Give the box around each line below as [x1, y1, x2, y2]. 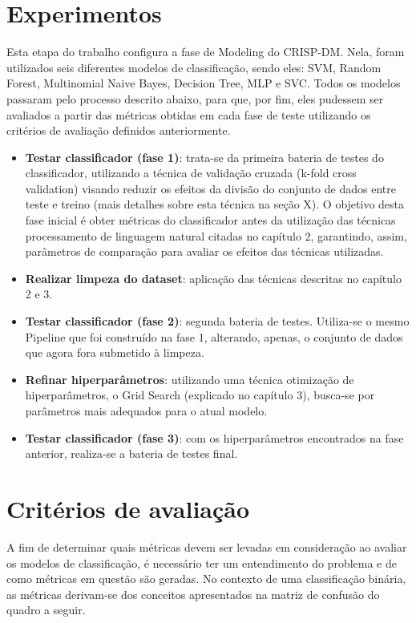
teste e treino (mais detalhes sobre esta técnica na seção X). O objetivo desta [25, 196, 405, 212]
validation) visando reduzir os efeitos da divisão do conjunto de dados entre [25, 180, 396, 196]
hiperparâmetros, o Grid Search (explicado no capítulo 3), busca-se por [25, 386, 375, 403]
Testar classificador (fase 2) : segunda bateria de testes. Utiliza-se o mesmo [25, 313, 410, 330]
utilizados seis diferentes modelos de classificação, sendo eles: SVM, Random [6, 59, 382, 75]
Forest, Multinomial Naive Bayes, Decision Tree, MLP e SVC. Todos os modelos [6, 75, 401, 91]
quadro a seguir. [6, 601, 86, 618]
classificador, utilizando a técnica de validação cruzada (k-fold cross [25, 164, 357, 181]
